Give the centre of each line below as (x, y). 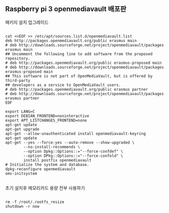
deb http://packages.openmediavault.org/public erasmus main (71, 40)
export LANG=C (20, 111)
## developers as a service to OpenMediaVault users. (63, 85)
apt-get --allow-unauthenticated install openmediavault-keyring (75, 134)
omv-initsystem (21, 174)
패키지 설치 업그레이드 (27, 22)
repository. (18, 58)
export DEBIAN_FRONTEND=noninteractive (47, 116)
